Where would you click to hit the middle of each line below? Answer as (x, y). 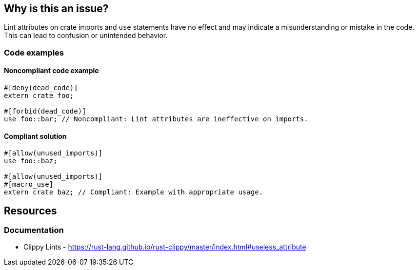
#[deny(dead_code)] (41, 88)
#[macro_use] (29, 184)
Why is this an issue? (56, 9)
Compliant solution (35, 136)
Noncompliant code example (51, 71)
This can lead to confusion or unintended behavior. (86, 36)
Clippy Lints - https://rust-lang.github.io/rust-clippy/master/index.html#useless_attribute (165, 247)
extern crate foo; (39, 96)
